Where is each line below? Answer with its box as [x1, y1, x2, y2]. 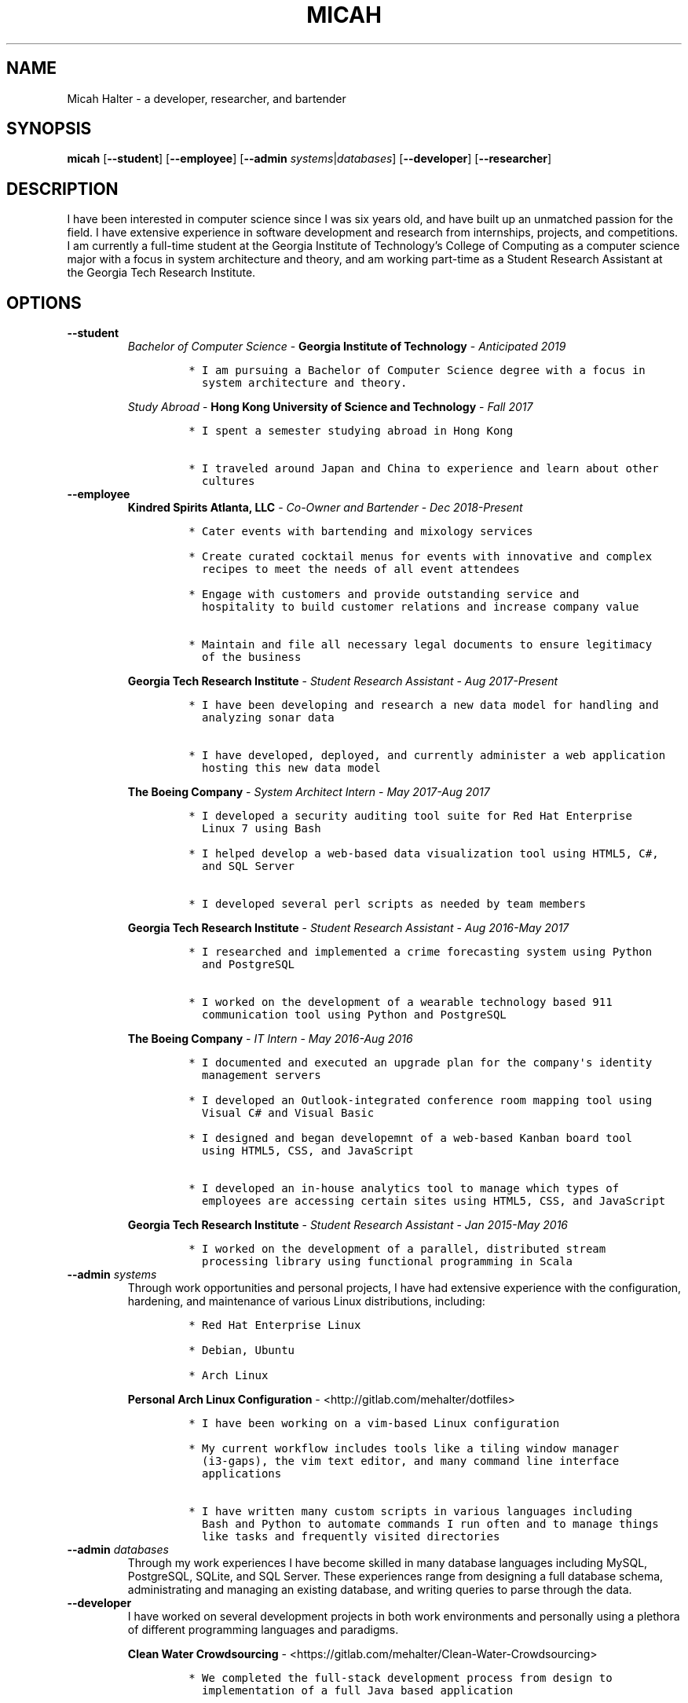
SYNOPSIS [6, 119, 92, 139]
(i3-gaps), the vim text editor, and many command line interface [202, 1455, 620, 1468]
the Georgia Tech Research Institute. [67, 266, 256, 280]
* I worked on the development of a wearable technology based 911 [188, 996, 613, 1009]
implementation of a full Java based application [202, 1684, 514, 1697]
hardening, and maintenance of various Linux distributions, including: [127, 1294, 485, 1308]
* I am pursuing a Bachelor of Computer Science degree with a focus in [188, 364, 646, 377]
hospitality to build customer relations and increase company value [202, 600, 639, 614]
